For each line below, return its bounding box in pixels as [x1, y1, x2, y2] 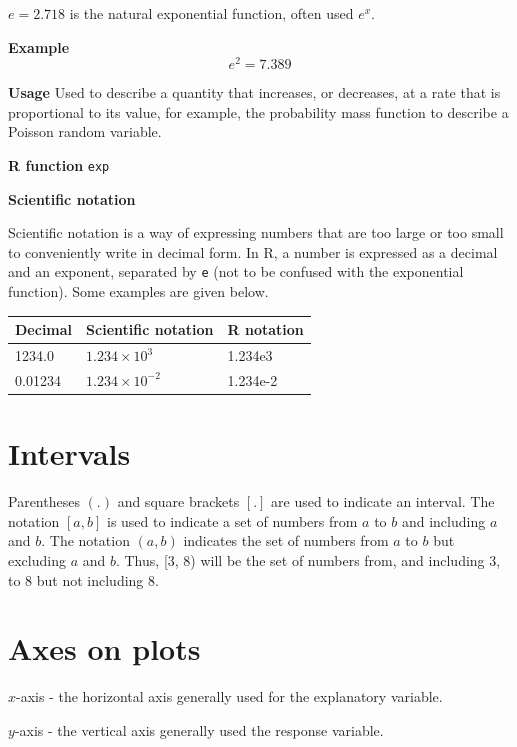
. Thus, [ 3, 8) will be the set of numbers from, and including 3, [115, 549, 501, 570]
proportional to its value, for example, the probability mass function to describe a [8, 101, 509, 122]
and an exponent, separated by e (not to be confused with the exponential [8, 261, 464, 282]
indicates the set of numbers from [183, 530, 389, 551]
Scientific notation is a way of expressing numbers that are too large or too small [8, 222, 504, 243]
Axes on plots [8, 628, 201, 669]
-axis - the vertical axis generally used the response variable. [14, 719, 384, 740]
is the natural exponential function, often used [69, 3, 354, 23]
